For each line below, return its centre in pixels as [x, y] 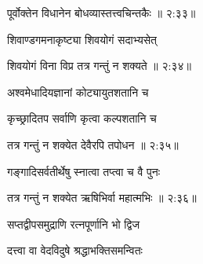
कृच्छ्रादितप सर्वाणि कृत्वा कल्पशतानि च [82, 118]
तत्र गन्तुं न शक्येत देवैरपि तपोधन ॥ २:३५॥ [93, 144]
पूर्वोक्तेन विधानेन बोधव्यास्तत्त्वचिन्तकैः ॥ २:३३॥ [101, 13]
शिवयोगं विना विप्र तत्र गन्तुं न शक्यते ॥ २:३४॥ [99, 66]
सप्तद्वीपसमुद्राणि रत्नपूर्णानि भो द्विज [74, 224]
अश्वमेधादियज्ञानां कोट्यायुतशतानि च [78, 92]
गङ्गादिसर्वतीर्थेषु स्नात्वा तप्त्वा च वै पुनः [84, 171]
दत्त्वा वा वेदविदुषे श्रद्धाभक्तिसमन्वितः [75, 250]
